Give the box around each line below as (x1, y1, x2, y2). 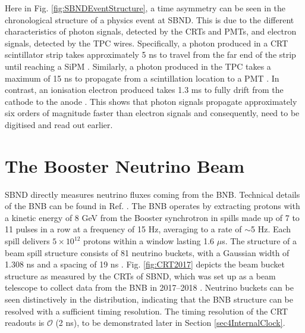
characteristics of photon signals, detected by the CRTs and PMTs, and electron (5, 25, 297, 38)
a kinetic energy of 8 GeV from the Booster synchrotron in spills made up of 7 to (5, 211, 300, 223)
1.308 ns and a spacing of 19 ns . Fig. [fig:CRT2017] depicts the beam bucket (5, 258, 285, 270)
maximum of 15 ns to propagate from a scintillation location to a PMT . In (5, 71, 279, 84)
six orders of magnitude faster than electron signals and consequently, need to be (5, 107, 300, 119)
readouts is (5, 316, 45, 329)
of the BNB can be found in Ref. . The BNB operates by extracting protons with (5, 200, 300, 212)
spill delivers (5, 235, 50, 247)
